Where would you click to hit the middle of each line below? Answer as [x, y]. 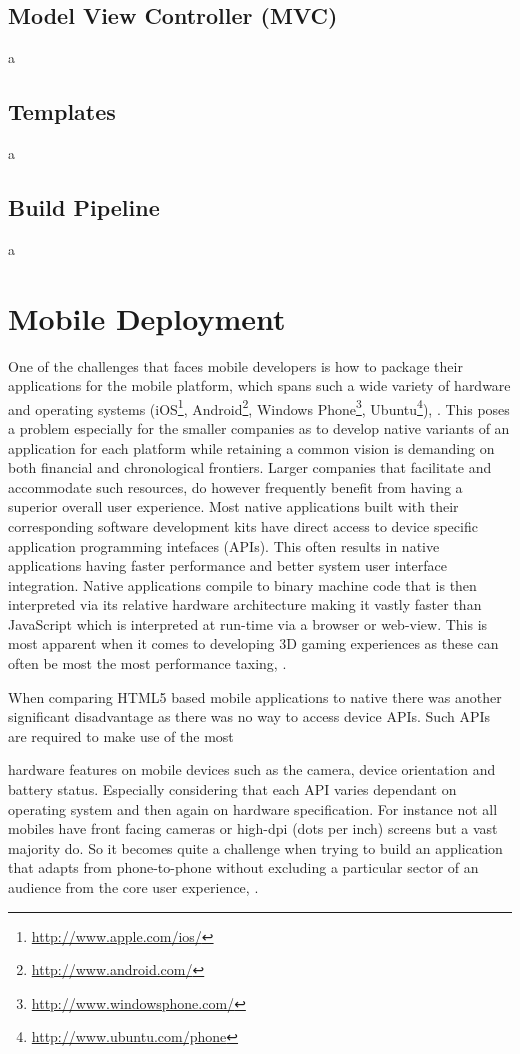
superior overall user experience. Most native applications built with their [233, 506]
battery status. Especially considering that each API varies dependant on [232, 789]
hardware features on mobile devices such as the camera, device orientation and [252, 769]
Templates [62, 111]
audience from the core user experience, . [133, 887]
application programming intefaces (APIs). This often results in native [224, 545]
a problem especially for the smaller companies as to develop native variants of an [259, 427]
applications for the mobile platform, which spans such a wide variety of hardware [259, 385]
